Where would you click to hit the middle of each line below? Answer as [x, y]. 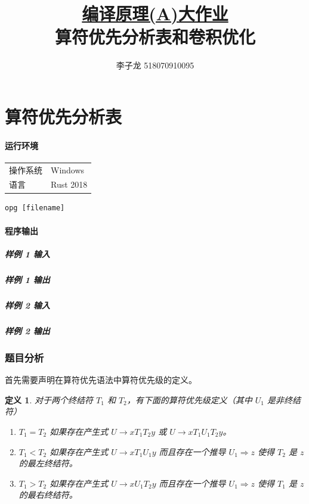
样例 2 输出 [27, 330]
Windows [68, 169]
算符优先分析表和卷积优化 [155, 37]
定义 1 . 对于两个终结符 [49, 399]
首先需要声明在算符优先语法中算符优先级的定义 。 [101, 380]
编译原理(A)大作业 [155, 13]
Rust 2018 [69, 184]
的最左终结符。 [48, 463]
